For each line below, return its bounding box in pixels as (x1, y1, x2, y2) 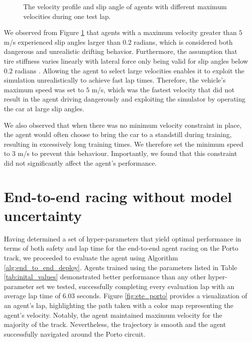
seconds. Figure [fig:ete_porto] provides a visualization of (77, 291, 247, 301)
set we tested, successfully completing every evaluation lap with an (36, 281, 235, 291)
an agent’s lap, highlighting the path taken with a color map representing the (4, 300, 234, 310)
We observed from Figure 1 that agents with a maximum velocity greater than (4, 27, 237, 37)
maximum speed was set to (4, 84, 84, 94)
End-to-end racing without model (4, 186, 232, 206)
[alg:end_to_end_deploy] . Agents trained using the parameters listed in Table (4, 262, 237, 272)
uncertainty (4, 205, 82, 225)
